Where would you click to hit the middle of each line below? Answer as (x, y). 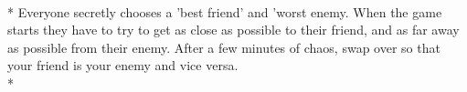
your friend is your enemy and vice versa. (123, 65)
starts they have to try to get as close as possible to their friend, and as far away (233, 30)
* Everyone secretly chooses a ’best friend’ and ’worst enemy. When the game (225, 11)
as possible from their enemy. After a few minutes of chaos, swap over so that (224, 47)
